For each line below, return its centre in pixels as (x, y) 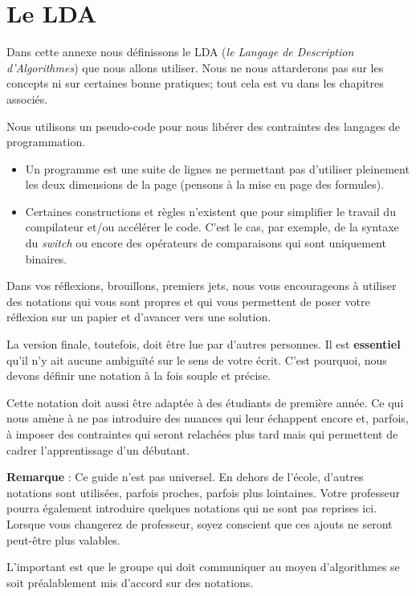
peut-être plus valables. (63, 539)
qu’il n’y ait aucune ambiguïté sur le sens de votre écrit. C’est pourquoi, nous (197, 359)
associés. (27, 98)
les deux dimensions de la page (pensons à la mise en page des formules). (205, 184)
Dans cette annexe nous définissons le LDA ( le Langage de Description (180, 52)
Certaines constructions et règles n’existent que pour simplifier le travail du (210, 211)
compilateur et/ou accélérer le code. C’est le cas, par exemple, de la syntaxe (212, 227)
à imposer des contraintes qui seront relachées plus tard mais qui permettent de (202, 434)
